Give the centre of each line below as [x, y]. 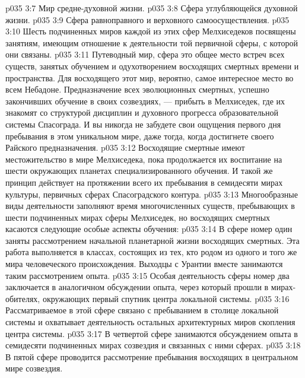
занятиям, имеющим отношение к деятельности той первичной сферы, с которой [152, 42]
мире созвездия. [34, 368]
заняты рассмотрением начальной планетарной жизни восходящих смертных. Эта [152, 240]
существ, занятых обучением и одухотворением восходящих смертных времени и [152, 66]
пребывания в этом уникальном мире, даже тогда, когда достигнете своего [140, 136]
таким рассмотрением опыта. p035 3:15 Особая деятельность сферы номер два [147, 275]
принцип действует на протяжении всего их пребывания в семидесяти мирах [144, 182]
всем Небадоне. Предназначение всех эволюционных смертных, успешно [137, 89]
